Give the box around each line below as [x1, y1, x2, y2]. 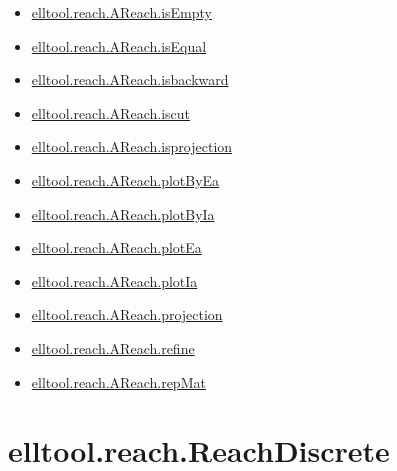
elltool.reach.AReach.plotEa [31, 237, 202, 258]
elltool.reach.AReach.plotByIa [31, 203, 215, 224]
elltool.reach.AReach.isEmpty [31, 2, 212, 22]
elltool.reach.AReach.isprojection [31, 136, 233, 157]
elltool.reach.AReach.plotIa [31, 270, 198, 291]
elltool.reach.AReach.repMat [31, 371, 206, 392]
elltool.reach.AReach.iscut [31, 102, 190, 123]
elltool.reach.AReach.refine [31, 337, 195, 358]
